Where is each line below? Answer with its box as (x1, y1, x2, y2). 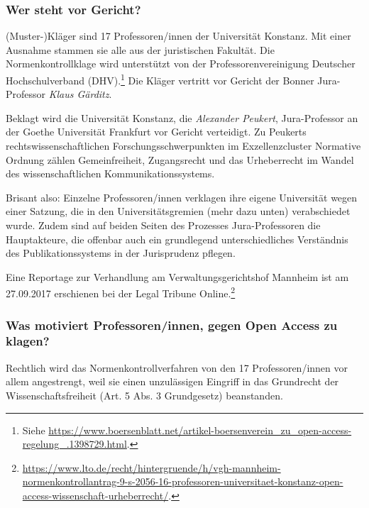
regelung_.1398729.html (22, 436, 127, 451)
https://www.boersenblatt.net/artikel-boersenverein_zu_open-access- (48, 422, 352, 437)
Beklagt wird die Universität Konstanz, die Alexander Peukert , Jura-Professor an (6, 110, 358, 125)
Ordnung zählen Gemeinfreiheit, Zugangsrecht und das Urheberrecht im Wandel (6, 152, 354, 167)
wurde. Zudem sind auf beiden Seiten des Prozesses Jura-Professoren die (6, 218, 321, 232)
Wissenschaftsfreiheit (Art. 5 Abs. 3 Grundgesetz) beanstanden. (6, 387, 283, 402)
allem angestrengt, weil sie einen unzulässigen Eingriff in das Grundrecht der (6, 374, 339, 389)
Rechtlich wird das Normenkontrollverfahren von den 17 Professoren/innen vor (6, 360, 348, 375)
